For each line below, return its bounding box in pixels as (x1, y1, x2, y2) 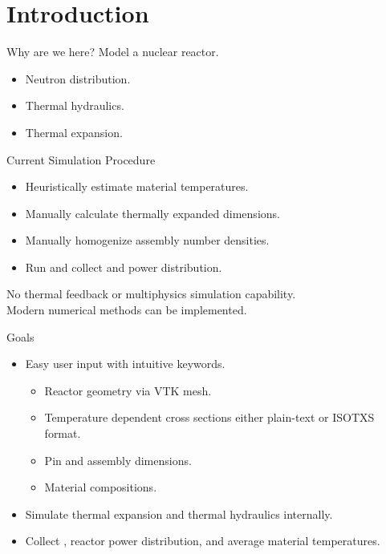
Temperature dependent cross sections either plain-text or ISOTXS (44, 409, 375, 426)
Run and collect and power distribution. (25, 258, 222, 275)
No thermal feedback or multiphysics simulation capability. (6, 285, 296, 302)
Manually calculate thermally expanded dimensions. (25, 204, 280, 221)
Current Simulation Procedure (6, 151, 156, 168)
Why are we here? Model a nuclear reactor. (6, 43, 219, 60)
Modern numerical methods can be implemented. (6, 301, 247, 318)
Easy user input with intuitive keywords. (25, 355, 226, 372)
